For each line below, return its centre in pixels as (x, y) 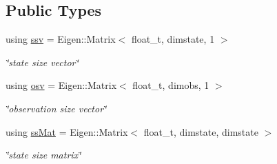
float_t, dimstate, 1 (173, 39)
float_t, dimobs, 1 (171, 85)
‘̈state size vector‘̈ (42, 62)
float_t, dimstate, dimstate (201, 131)
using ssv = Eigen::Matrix (61, 39)
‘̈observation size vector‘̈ (56, 108)
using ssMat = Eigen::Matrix (67, 131)
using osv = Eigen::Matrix (61, 85)
